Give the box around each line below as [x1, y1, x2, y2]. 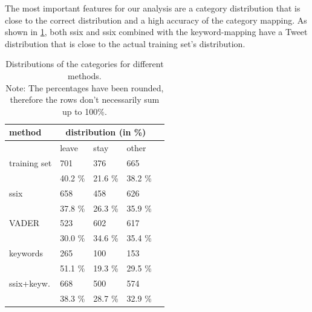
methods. [68, 69, 102, 82]
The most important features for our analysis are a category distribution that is [5, 2, 301, 14]
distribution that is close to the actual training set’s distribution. [5, 37, 245, 50]
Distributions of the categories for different [5, 57, 164, 70]
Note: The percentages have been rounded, [5, 81, 164, 94]
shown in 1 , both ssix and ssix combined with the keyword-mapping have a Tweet [5, 25, 308, 38]
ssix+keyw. [9, 276, 50, 289]
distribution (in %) [65, 126, 146, 138]
